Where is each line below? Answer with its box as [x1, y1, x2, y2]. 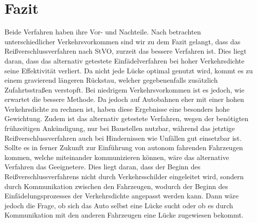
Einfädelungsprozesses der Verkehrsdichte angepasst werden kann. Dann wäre [4, 191, 239, 201]
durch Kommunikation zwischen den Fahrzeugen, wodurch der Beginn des [4, 181, 228, 191]
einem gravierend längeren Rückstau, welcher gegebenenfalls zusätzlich [4, 75, 218, 85]
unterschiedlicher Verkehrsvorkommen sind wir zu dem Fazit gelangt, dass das [4, 36, 241, 46]
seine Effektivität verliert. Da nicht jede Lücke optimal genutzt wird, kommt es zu [4, 65, 253, 75]
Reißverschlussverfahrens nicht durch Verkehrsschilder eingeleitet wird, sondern [4, 171, 244, 182]
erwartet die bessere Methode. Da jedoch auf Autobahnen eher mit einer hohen [4, 94, 244, 104]
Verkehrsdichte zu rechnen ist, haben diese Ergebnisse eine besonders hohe [4, 103, 230, 114]
